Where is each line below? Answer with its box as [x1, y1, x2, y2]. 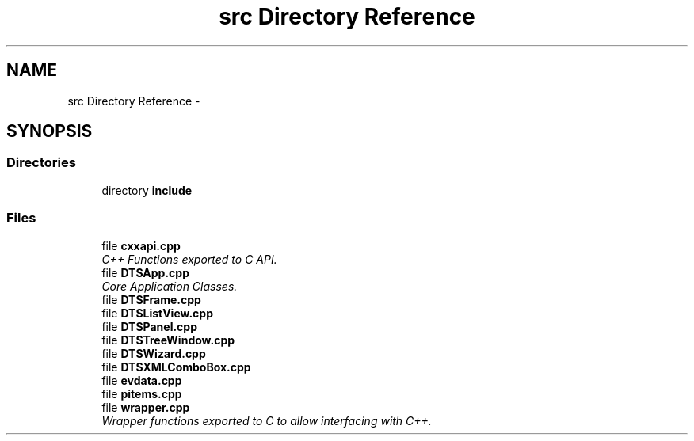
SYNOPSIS [6, 121, 93, 142]
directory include [101, 183, 193, 197]
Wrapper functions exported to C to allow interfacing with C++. [101, 413, 432, 428]
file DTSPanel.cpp [101, 319, 197, 333]
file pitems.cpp [101, 386, 182, 401]
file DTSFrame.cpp [101, 292, 201, 306]
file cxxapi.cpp [101, 238, 181, 253]
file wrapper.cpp [101, 400, 190, 414]
